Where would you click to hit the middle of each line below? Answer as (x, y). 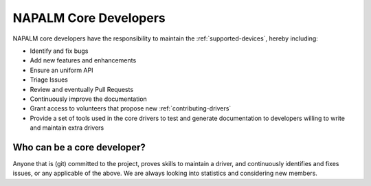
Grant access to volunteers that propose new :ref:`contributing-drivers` (131, 108)
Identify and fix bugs (59, 51)
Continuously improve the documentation (88, 99)
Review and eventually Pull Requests (82, 89)
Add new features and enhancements (83, 60)
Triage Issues (49, 80)
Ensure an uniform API (61, 70)
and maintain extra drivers (67, 128)
